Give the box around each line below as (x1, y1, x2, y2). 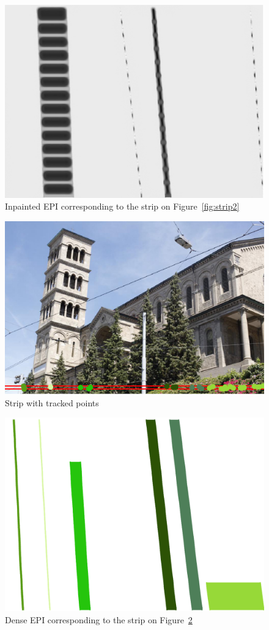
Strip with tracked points (5, 396, 99, 409)
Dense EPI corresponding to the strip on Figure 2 (5, 613, 193, 626)
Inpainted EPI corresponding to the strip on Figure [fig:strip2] (5, 200, 240, 213)
